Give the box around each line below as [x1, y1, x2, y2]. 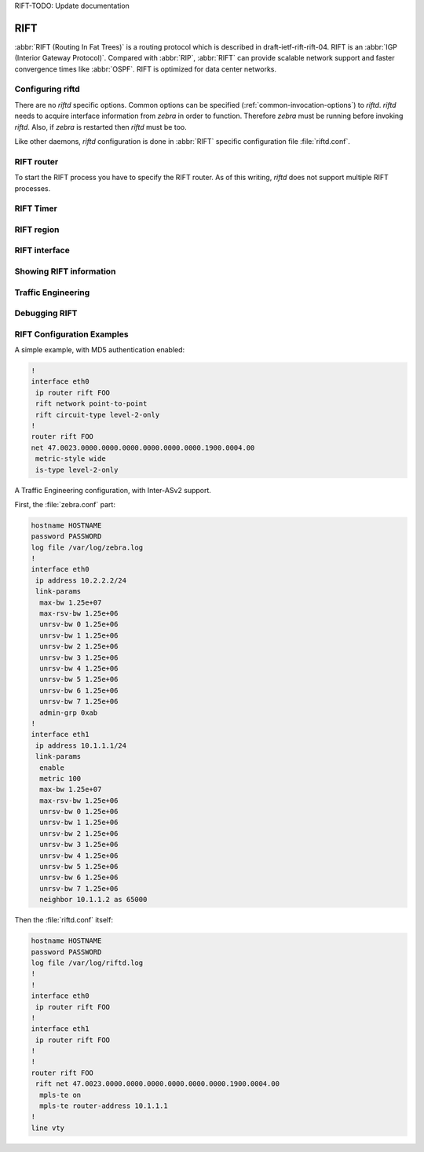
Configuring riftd [14, 83, 80, 94]
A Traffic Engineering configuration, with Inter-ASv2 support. [14, 485, 212, 495]
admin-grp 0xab [39, 708, 98, 717]
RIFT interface [14, 245, 70, 256]
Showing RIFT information [14, 266, 116, 277]
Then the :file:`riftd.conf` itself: [14, 915, 114, 925]
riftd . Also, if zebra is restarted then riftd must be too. [14, 122, 188, 131]
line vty [31, 1123, 65, 1132]
